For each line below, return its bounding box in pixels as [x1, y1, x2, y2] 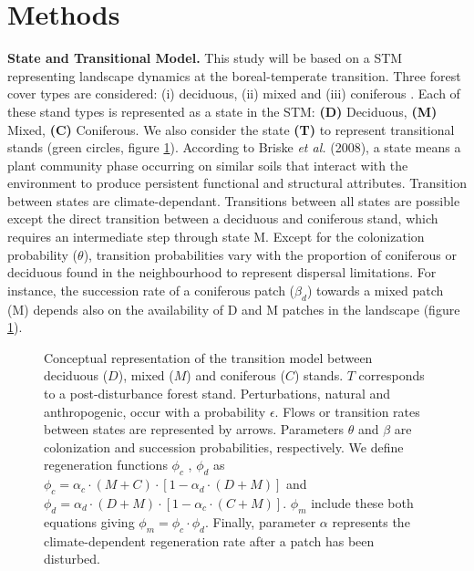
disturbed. [44, 549, 100, 568]
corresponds [358, 366, 425, 385]
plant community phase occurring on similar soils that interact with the [7, 155, 408, 174]
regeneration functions [44, 455, 168, 474]
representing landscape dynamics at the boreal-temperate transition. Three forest [7, 66, 461, 85]
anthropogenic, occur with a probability [44, 401, 266, 420]
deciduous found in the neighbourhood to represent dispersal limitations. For [7, 263, 437, 282]
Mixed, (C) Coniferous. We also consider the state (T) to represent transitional [7, 119, 455, 139]
